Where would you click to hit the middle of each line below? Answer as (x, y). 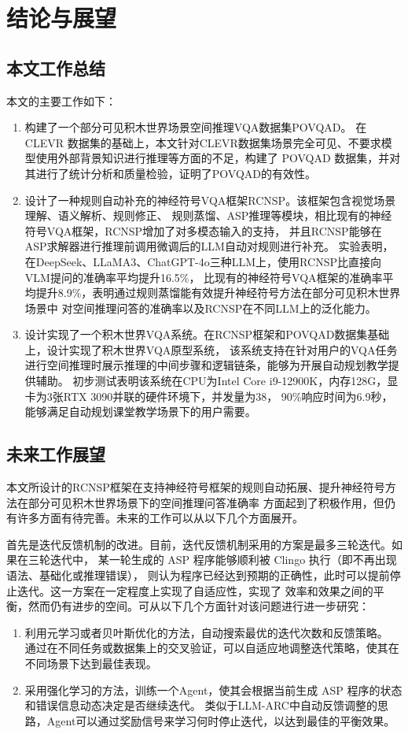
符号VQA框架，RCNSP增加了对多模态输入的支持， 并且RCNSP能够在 (203, 230)
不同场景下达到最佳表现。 (91, 663)
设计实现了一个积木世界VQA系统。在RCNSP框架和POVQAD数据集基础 (207, 334)
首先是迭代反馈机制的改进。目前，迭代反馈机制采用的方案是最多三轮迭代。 (199, 544)
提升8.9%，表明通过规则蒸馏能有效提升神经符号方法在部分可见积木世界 (218, 293)
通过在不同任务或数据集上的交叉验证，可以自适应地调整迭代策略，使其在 (212, 648)
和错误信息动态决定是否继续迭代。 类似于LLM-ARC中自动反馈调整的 (201, 705)
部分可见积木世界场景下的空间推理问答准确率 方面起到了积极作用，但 (206, 502)
